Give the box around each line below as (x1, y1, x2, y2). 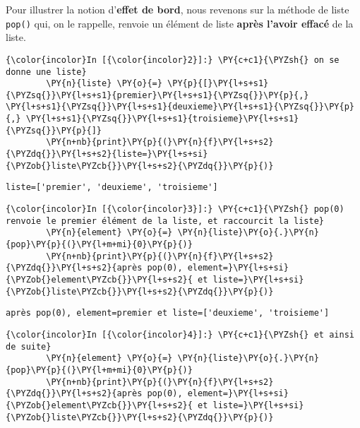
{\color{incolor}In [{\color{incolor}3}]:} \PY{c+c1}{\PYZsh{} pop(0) (6, 204, 344, 215)
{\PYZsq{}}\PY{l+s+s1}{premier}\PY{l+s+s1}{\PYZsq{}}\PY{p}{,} (6, 90, 309, 100)
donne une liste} (6, 66, 87, 77)
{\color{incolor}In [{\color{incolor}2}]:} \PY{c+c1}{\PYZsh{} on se (6, 54, 340, 65)
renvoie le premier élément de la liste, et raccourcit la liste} (6, 215, 325, 226)
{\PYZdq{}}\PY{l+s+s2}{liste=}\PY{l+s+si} (6, 149, 208, 160)
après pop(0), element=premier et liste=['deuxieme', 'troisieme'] (6, 308, 330, 319)
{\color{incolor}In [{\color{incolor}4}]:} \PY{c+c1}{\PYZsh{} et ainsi (6, 329, 354, 340)
